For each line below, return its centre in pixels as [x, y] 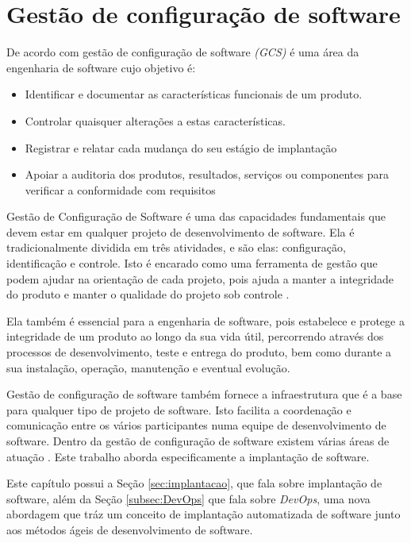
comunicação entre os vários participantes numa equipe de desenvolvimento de [196, 425]
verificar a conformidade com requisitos [120, 189]
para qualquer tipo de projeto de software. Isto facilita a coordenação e [179, 409]
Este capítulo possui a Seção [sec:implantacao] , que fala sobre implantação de [194, 483]
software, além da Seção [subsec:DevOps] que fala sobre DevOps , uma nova [188, 498]
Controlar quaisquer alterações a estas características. [155, 120]
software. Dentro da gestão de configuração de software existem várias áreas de [198, 441]
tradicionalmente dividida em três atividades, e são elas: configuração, [176, 247]
